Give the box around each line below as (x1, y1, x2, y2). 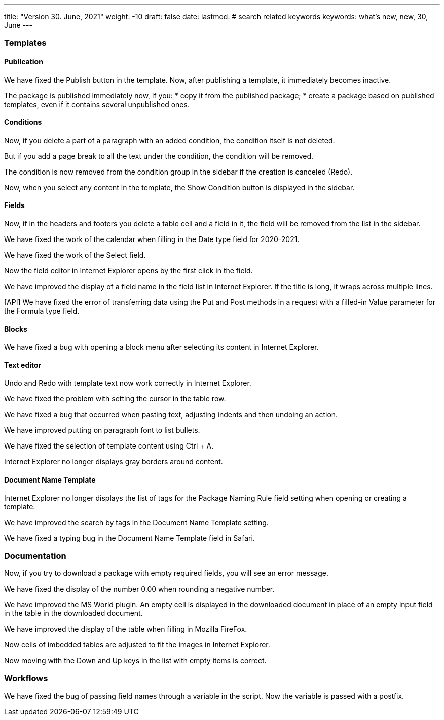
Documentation (4, 551, 66, 561)
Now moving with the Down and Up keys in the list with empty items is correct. (4, 656, 267, 665)
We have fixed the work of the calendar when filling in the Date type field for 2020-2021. (4, 235, 300, 244)
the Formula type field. (4, 306, 80, 316)
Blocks (4, 324, 27, 333)
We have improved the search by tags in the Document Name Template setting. (4, 518, 269, 527)
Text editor (4, 360, 42, 369)
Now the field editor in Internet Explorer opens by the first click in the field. (4, 266, 253, 276)
